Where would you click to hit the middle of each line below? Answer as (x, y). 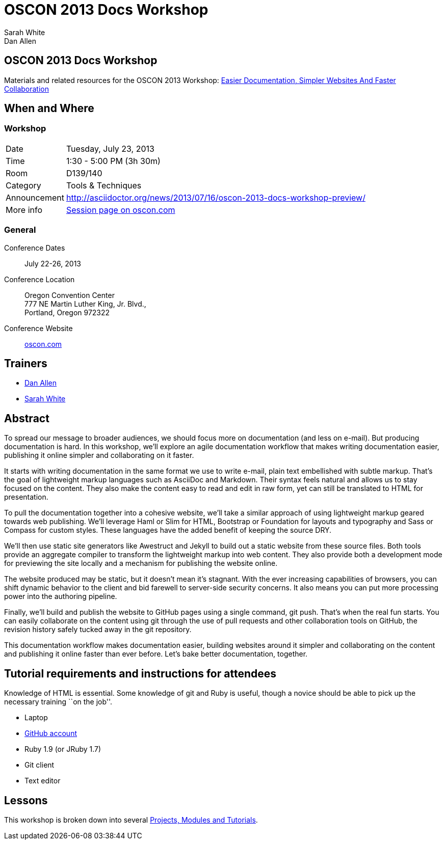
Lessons (26, 800)
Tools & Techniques (104, 185)
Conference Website (38, 328)
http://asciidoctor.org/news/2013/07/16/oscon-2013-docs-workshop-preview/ (216, 197)
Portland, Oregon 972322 (67, 312)
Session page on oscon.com (121, 210)
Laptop (36, 718)
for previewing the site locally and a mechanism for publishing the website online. (141, 563)
